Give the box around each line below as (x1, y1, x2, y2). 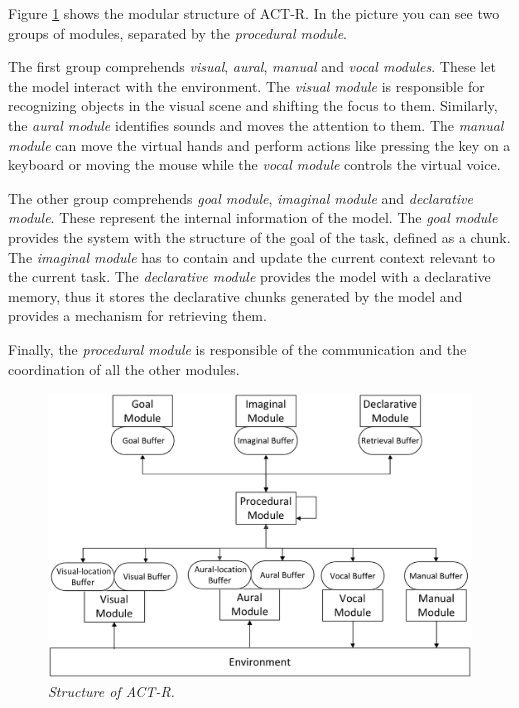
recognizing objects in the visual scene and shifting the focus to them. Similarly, (8, 95, 498, 116)
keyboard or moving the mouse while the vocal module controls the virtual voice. (8, 154, 501, 175)
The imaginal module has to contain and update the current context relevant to (8, 246, 495, 267)
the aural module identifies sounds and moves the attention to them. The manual (8, 114, 504, 135)
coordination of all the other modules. (8, 358, 240, 379)
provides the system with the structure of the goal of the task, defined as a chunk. (8, 226, 511, 247)
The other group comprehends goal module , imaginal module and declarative (8, 187, 473, 208)
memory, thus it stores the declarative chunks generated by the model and (8, 285, 463, 306)
